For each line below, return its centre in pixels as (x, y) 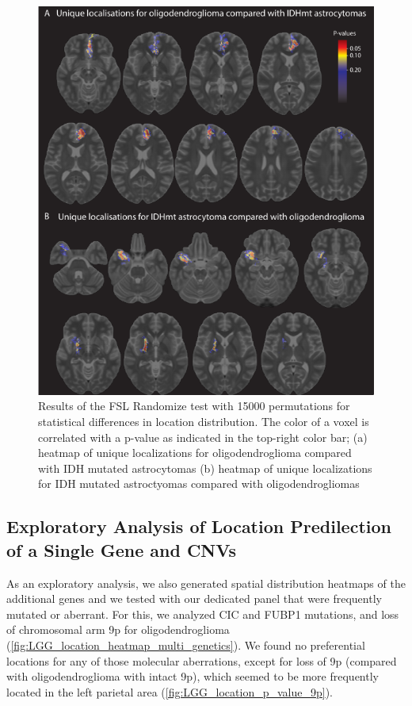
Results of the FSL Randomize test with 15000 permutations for (194, 406)
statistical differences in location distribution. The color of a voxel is (204, 421)
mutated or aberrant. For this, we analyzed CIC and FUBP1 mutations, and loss (203, 614)
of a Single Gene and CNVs (122, 549)
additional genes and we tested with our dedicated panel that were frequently (194, 599)
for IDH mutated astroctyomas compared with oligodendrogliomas (199, 483)
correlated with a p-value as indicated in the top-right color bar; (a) (203, 437)
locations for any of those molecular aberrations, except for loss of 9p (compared (202, 660)
